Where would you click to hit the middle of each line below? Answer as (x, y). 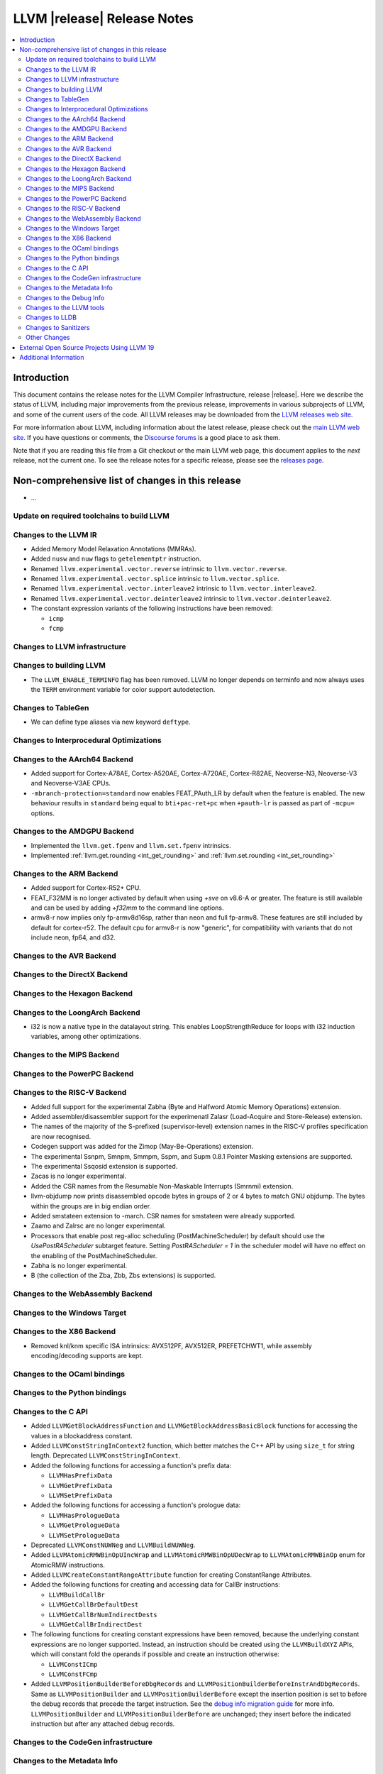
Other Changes (48, 338)
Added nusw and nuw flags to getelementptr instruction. (116, 559)
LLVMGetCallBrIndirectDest (95, 1625)
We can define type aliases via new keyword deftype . (111, 722)
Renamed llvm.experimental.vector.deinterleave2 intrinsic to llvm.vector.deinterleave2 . (181, 598)
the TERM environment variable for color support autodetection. (123, 690)
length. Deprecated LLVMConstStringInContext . (106, 1455)
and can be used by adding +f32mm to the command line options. (127, 908)
